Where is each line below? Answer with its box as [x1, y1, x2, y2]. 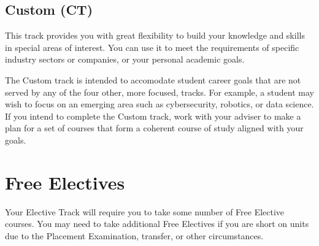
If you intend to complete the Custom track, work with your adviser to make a [5, 109, 301, 122]
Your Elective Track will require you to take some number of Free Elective [5, 205, 285, 218]
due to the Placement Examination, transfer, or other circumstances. [5, 229, 264, 242]
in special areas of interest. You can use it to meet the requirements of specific [5, 40, 299, 53]
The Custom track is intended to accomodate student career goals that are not [5, 73, 301, 86]
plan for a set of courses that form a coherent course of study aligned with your [5, 121, 304, 134]
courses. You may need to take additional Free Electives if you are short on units [5, 217, 309, 230]
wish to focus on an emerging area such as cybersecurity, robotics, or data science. [5, 98, 314, 110]
